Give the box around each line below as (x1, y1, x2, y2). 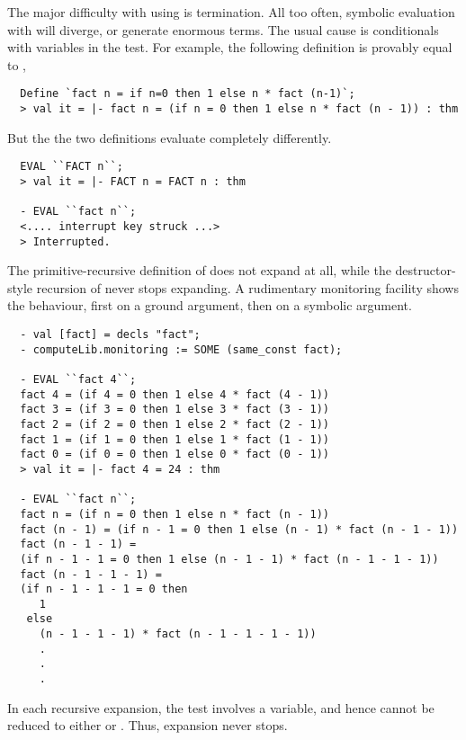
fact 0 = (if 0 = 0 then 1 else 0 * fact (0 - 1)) (20, 448, 329, 461)
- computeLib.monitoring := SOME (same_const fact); (20, 343, 343, 356)
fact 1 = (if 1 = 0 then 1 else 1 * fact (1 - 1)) (20, 432, 329, 446)
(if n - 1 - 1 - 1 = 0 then (20, 583, 188, 596)
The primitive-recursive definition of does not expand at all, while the (7, 261, 391, 280)
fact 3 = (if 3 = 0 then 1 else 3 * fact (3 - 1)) (20, 403, 329, 416)
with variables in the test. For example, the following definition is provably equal (7, 38, 453, 57)
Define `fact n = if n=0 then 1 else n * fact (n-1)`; (20, 87, 355, 101)
